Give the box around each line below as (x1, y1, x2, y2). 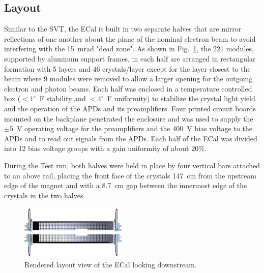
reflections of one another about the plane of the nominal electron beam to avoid (4, 33, 256, 44)
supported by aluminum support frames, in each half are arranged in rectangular (4, 53, 256, 64)
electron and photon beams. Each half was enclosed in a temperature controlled (4, 83, 252, 94)
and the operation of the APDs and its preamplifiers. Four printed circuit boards (4, 103, 256, 113)
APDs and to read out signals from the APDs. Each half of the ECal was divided (4, 133, 257, 143)
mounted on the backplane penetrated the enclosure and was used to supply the (4, 113, 253, 124)
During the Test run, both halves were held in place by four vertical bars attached (4, 160, 260, 170)
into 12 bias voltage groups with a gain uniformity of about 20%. (4, 143, 207, 154)
